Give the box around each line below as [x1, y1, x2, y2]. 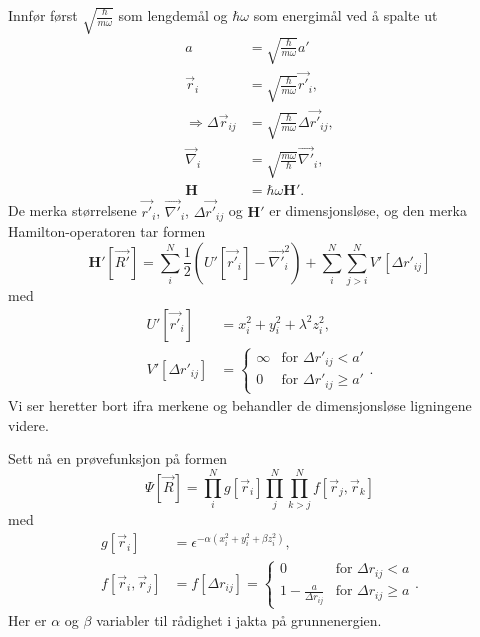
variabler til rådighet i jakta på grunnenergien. [96, 610, 382, 631]
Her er [8, 610, 47, 631]
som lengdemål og [118, 5, 228, 25]
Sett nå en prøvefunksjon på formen [8, 448, 228, 469]
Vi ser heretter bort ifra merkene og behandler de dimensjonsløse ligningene [8, 395, 472, 416]
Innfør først [8, 5, 78, 25]
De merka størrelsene [8, 200, 137, 221]
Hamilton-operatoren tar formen [8, 221, 206, 242]
